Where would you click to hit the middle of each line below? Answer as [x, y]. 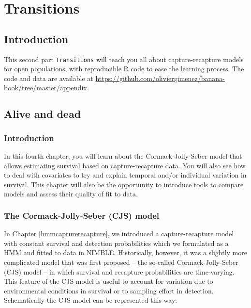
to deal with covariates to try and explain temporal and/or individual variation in [125, 175]
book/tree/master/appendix [45, 88]
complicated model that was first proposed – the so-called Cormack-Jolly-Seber [121, 262]
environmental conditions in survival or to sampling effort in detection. [109, 290]
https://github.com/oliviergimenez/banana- [160, 78]
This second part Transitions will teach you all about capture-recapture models [124, 59]
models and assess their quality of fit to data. [71, 194]
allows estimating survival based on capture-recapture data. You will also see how [125, 165]
